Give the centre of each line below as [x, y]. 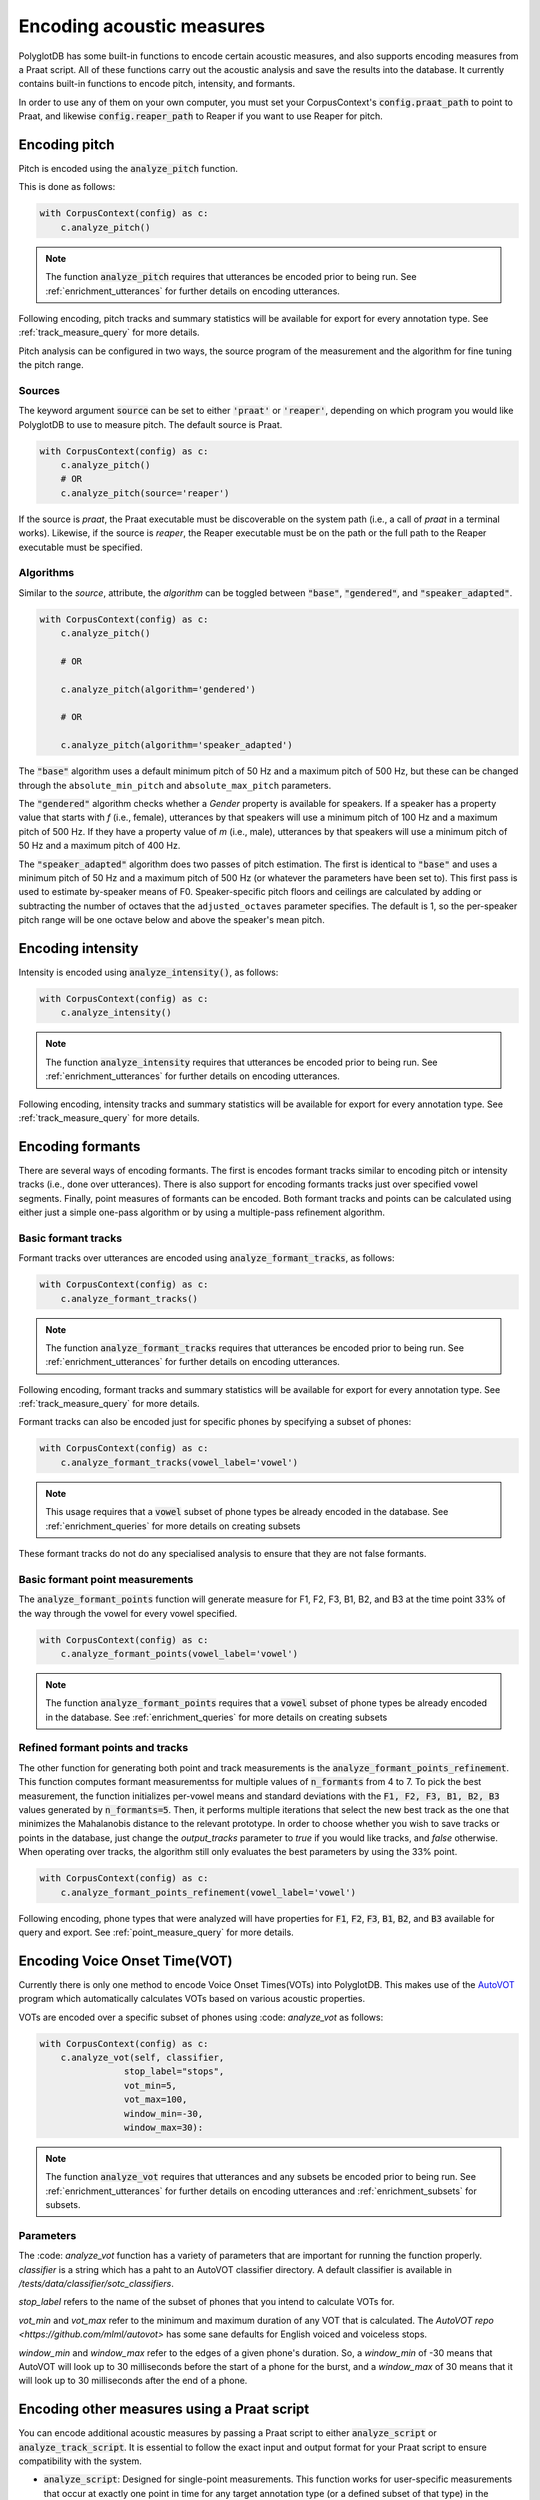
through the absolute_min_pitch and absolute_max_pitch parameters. [175, 785]
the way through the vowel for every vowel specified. [128, 1613]
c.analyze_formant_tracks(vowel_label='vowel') [179, 1462]
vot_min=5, [150, 2085]
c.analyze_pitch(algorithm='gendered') [158, 689]
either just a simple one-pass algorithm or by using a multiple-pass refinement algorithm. [201, 1212]
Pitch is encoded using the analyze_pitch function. [128, 169]
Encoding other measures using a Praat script [164, 2409]
